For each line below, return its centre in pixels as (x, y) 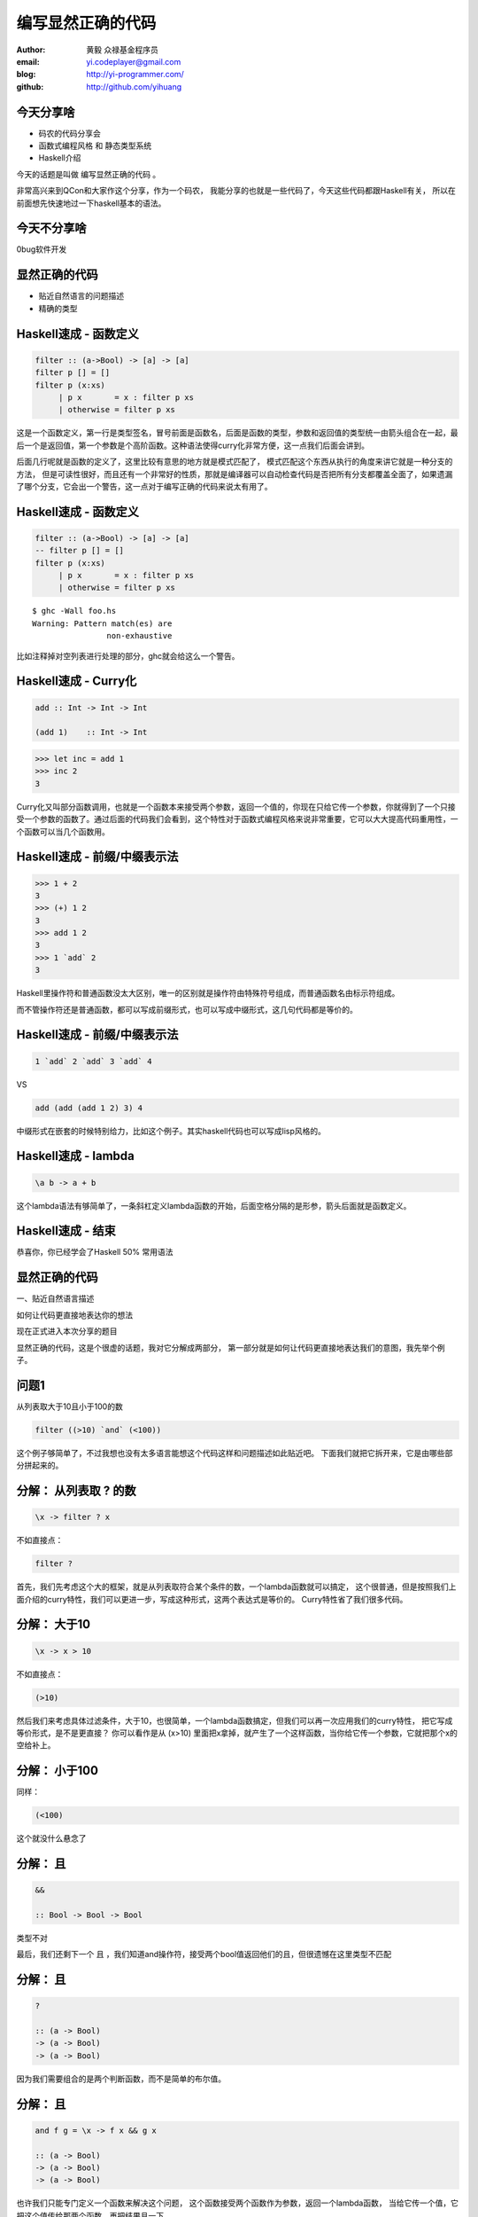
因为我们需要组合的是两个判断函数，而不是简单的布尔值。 (121, 2079)
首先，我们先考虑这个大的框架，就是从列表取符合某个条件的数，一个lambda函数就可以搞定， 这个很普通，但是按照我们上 (236, 1586)
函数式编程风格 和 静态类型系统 (95, 145)
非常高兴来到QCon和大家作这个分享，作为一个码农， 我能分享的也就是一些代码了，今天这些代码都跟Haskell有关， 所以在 (236, 191)
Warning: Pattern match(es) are (102, 623)
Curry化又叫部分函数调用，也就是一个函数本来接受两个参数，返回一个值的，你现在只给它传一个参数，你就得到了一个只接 (236, 806)
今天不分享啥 (51, 228)
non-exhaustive (139, 636)
